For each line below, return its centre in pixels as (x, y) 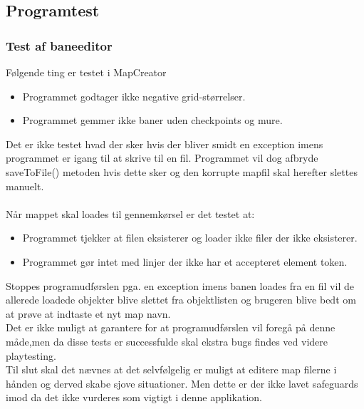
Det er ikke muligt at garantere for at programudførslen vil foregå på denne (171, 327)
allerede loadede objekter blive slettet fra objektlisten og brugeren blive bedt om (181, 300)
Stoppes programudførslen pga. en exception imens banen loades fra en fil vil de (180, 285)
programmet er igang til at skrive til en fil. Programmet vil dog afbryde (162, 158)
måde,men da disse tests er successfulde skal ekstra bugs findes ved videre (167, 341)
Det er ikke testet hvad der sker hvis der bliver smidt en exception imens (165, 144)
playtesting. (31, 355)
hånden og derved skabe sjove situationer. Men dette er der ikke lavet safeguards (182, 383)
